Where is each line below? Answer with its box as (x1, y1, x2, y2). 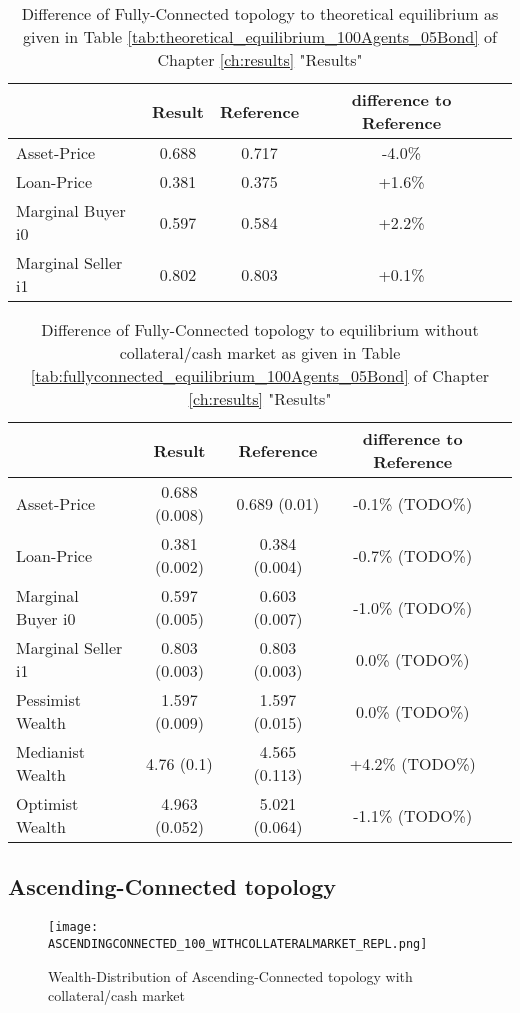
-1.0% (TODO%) (353, 595, 473, 619)
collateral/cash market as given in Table (119, 341, 401, 364)
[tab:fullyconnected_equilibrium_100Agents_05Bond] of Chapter (30, 364, 490, 387)
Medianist (16, 740, 85, 763)
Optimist (16, 792, 79, 815)
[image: (48, 920, 99, 935)
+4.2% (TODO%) (349, 751, 476, 775)
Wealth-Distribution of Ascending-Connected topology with (48, 965, 413, 986)
